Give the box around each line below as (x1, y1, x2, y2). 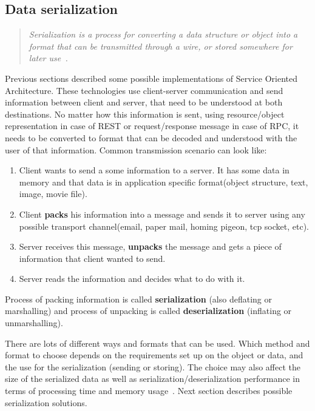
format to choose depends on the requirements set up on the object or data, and (5, 349, 303, 361)
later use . (29, 52, 68, 64)
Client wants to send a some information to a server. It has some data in (19, 164, 290, 176)
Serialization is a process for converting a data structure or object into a (29, 28, 298, 41)
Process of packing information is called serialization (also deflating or (5, 292, 272, 305)
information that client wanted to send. (19, 252, 166, 264)
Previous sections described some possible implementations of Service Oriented (5, 72, 297, 84)
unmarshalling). (5, 316, 63, 329)
